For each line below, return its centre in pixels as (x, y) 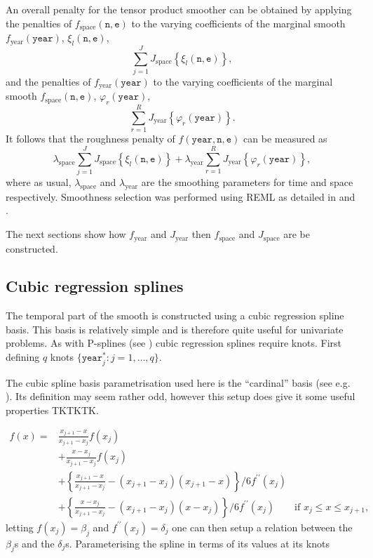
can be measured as (285, 139)
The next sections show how (66, 234)
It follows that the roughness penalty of (90, 139)
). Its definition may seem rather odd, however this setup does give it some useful (181, 396)
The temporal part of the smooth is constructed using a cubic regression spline (175, 315)
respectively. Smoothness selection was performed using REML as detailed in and (181, 196)
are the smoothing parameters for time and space (247, 182)
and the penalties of (48, 81)
